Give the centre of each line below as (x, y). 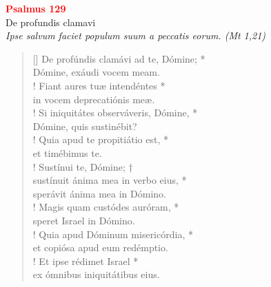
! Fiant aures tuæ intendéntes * (99, 85)
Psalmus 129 (36, 8)
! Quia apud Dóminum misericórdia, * (113, 234)
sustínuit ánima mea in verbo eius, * (110, 180)
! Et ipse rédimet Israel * (86, 261)
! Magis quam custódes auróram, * (106, 207)
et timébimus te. (67, 152)
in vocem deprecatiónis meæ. (94, 99)
